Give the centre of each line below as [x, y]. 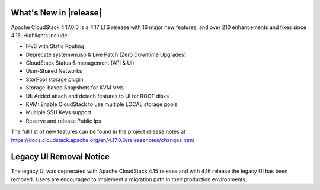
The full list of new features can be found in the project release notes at [98, 132]
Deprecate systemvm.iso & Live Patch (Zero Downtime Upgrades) [106, 54]
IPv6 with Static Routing [55, 46]
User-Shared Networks [54, 71]
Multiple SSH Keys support [59, 112]
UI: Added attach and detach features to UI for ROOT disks [97, 96]
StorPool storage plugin [55, 79]
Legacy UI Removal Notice [60, 157]
